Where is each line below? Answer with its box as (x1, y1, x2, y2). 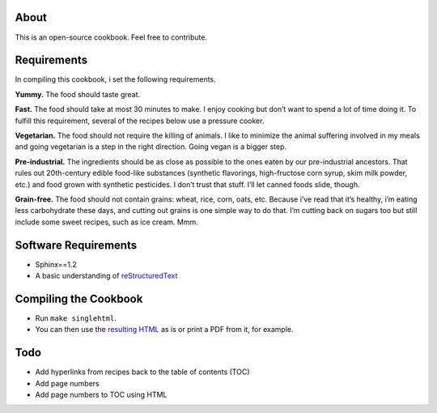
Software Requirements (15, 238, 138, 252)
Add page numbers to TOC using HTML (35, 390, 168, 399)
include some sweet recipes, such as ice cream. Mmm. (15, 217, 198, 227)
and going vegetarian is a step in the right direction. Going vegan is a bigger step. (15, 142, 287, 151)
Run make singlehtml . (35, 313, 117, 323)
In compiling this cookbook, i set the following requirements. (15, 75, 216, 84)
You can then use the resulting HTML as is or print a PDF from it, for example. (35, 325, 294, 334)
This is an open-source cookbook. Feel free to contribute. (15, 32, 208, 42)
